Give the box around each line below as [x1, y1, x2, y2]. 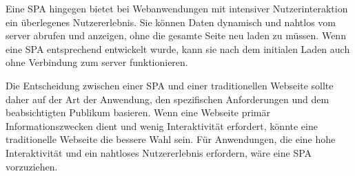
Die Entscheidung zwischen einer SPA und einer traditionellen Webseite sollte [6, 78, 334, 92]
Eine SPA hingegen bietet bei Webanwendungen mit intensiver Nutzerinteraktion [6, 1, 348, 15]
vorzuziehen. [6, 159, 58, 173]
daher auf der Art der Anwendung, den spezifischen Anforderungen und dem [6, 91, 329, 106]
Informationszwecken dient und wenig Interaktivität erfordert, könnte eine [6, 118, 318, 133]
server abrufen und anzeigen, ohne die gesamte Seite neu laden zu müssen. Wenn [6, 28, 346, 43]
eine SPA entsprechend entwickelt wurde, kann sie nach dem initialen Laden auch [6, 41, 350, 56]
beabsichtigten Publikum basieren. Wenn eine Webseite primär [6, 105, 271, 120]
